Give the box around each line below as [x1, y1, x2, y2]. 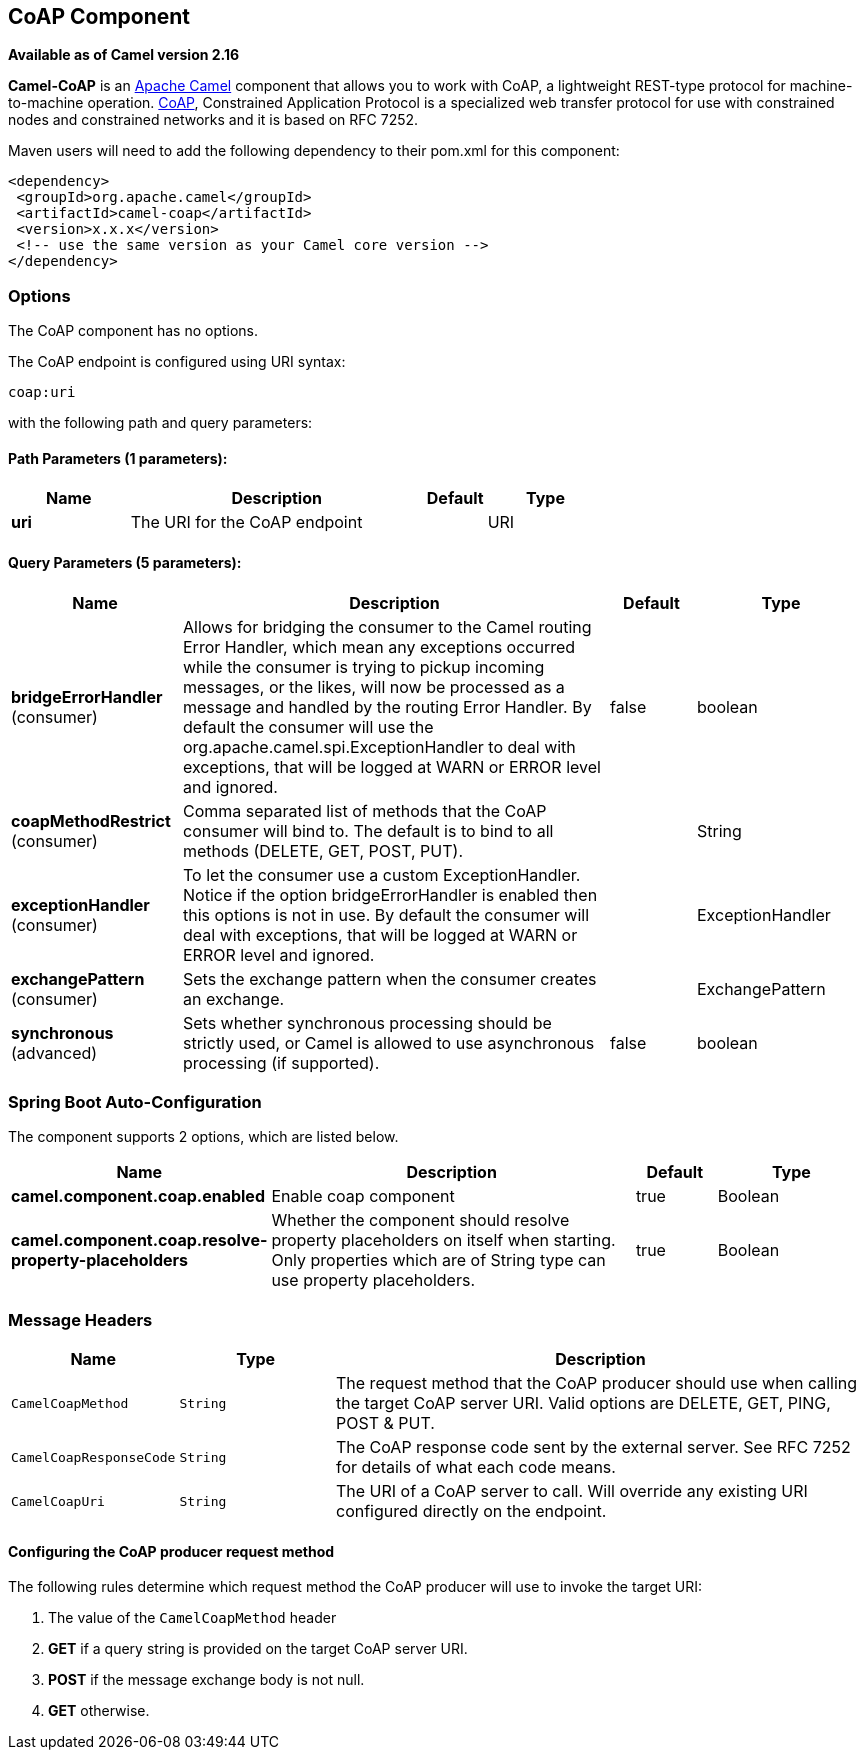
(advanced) [11, 1042, 98, 1063]
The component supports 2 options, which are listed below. [8, 1128, 399, 1146]
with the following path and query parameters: [8, 414, 313, 432]
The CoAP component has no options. [8, 322, 259, 340]
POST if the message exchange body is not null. [48, 1671, 365, 1689]
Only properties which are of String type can [271, 1250, 606, 1271]
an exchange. [183, 988, 285, 1009]
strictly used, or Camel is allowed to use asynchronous [183, 1032, 595, 1053]
